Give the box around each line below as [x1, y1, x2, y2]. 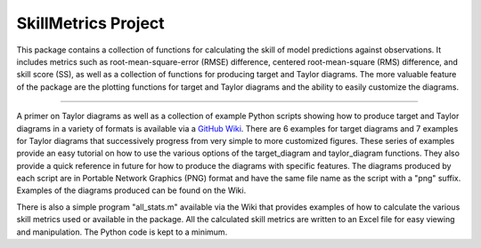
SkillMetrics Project [16, 13, 165, 33]
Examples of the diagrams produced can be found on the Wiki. [16, 185, 247, 196]
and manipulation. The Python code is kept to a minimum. [16, 227, 228, 237]
